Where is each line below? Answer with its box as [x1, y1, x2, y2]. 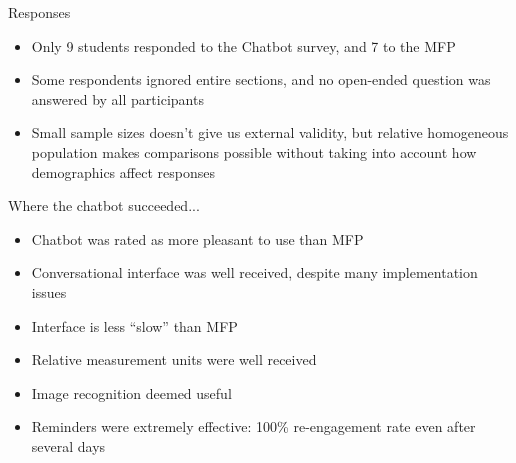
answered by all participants [31, 88, 204, 109]
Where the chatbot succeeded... [8, 195, 200, 216]
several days [31, 435, 106, 456]
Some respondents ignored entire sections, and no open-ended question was [31, 69, 491, 90]
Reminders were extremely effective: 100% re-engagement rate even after [31, 416, 476, 437]
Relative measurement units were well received [31, 349, 317, 370]
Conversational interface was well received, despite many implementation [31, 262, 478, 283]
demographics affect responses [31, 161, 215, 182]
